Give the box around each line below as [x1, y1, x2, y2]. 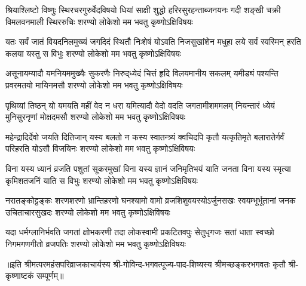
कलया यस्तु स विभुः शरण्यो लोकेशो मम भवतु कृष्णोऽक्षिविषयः [5, 47, 182, 59]
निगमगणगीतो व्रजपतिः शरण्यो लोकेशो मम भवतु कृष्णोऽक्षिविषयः [5, 237, 186, 250]
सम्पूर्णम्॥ [36, 269, 64, 282]
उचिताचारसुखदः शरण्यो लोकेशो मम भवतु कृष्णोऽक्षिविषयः [5, 205, 170, 218]
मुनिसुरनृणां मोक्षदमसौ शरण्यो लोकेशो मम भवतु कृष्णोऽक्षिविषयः [5, 110, 185, 123]
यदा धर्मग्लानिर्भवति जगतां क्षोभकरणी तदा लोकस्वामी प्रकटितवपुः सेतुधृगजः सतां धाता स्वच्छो [5, 226, 274, 238]
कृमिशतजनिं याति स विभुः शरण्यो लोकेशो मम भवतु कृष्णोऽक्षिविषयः [5, 174, 198, 186]
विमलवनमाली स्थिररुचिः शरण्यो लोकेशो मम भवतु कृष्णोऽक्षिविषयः [5, 15, 193, 27]
